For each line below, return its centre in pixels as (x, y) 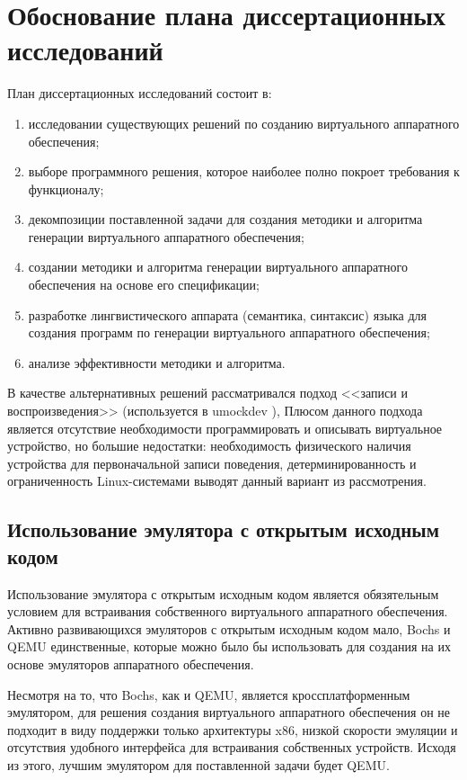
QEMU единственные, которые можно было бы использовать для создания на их (229, 646)
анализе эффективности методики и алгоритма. (157, 362)
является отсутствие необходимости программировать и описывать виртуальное (225, 428)
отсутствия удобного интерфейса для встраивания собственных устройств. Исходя (232, 747)
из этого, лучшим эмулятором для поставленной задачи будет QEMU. (198, 764)
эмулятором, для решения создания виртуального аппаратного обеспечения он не (229, 712)
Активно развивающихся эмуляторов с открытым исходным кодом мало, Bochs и (229, 628)
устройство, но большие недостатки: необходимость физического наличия (209, 446)
